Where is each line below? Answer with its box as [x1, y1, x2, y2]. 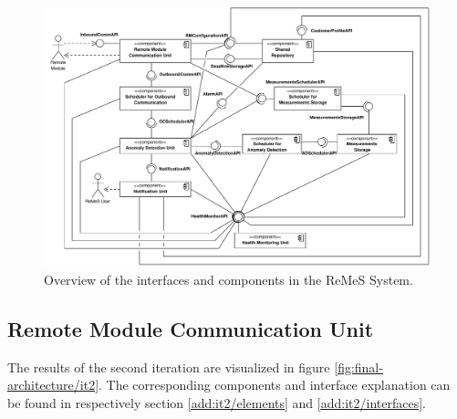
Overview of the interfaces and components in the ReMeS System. [44, 270, 413, 289]
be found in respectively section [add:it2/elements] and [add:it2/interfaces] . [7, 393, 426, 413]
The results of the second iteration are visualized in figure [7, 357, 330, 376]
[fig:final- [334, 357, 383, 376]
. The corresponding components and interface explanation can [99, 375, 451, 394]
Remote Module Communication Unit [7, 315, 374, 343]
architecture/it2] [7, 375, 99, 394]
